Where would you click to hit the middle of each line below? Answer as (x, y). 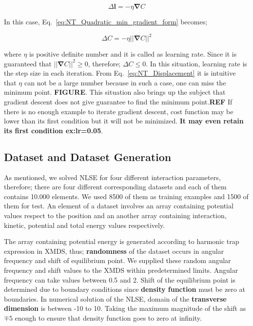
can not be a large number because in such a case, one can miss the (125, 82)
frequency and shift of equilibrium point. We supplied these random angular (117, 260)
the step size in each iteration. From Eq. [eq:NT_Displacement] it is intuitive (120, 73)
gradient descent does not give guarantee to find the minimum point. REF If (118, 102)
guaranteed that (28, 63)
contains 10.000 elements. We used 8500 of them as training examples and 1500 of (126, 196)
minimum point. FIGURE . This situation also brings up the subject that (115, 92)
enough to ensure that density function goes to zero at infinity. (108, 317)
